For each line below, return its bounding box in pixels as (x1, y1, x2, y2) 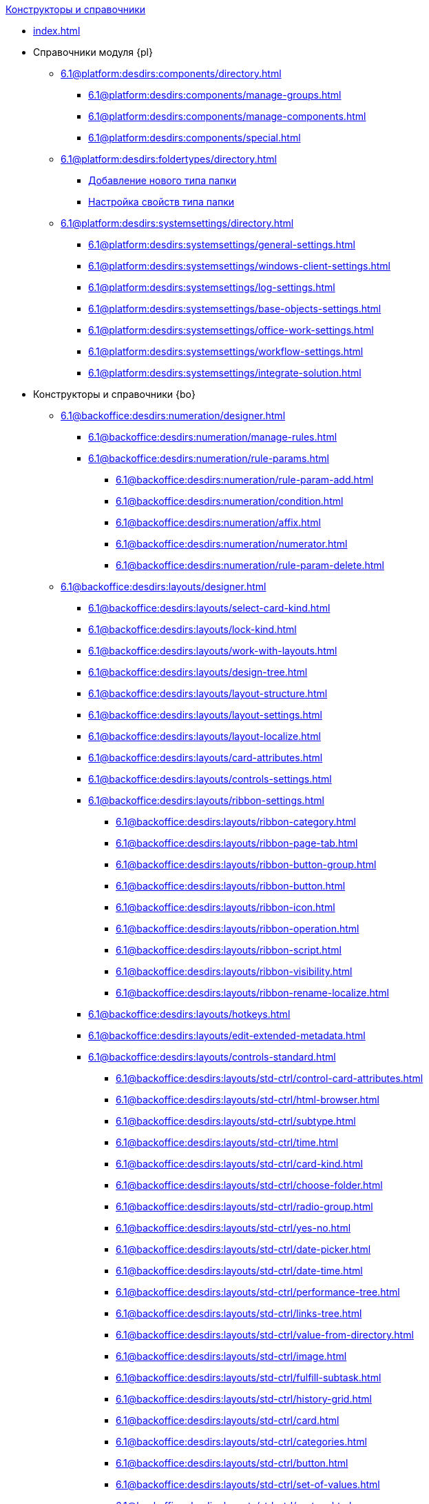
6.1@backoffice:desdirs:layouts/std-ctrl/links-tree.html (116, 1307, 362, 1319)
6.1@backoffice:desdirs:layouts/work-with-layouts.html (88, 645, 337, 656)
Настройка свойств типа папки (88, 196, 235, 208)
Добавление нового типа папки (88, 174, 237, 186)
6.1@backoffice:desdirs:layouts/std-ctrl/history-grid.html (116, 1393, 372, 1405)
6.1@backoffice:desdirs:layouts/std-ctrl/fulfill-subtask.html (116, 1372, 381, 1383)
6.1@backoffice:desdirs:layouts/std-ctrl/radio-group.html (116, 1201, 373, 1212)
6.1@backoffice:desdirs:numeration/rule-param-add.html (116, 474, 374, 485)
